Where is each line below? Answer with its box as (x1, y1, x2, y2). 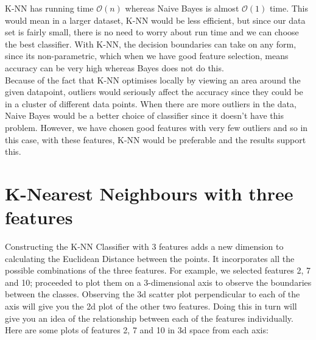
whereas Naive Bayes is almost (125, 2, 239, 14)
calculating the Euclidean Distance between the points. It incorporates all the (5, 252, 295, 264)
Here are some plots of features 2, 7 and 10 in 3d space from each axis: (5, 324, 269, 336)
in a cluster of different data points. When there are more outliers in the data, (5, 97, 297, 110)
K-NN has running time (5, 2, 94, 14)
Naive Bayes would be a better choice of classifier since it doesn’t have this (5, 109, 284, 122)
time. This (269, 2, 308, 14)
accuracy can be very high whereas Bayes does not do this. (5, 61, 224, 74)
